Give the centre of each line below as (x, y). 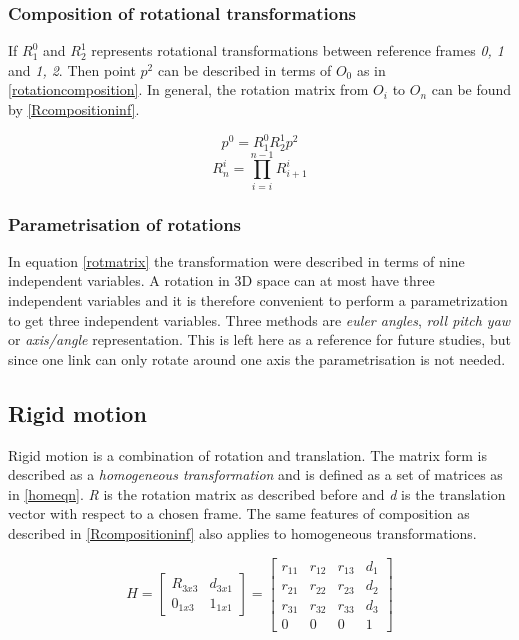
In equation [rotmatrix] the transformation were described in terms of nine (236, 260)
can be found (471, 89)
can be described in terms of (244, 69)
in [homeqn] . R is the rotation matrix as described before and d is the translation (257, 493)
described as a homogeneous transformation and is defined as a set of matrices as (255, 474)
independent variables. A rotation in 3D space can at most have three (221, 280)
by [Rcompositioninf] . (74, 109)
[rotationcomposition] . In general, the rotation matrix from (188, 89)
